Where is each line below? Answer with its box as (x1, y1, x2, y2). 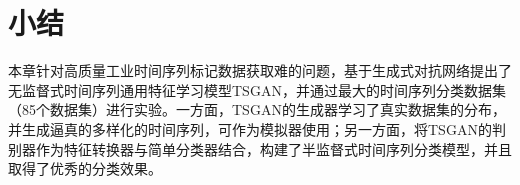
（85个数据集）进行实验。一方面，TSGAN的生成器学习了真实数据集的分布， (8, 99, 506, 120)
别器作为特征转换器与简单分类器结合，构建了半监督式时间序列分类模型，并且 (8, 138, 512, 159)
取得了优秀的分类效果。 (8, 158, 162, 179)
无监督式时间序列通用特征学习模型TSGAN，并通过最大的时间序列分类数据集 (8, 79, 506, 100)
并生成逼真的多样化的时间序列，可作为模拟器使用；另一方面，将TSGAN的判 (8, 118, 506, 139)
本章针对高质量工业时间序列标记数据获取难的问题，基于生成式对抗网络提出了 (8, 60, 512, 81)
